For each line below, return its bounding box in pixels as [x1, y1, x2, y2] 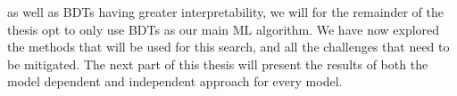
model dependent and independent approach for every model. [7, 72, 343, 91]
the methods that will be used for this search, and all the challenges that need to [7, 37, 450, 56]
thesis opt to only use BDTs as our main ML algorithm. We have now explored [7, 20, 440, 38]
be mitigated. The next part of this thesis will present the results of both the [7, 54, 428, 73]
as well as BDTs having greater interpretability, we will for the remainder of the [7, 3, 444, 20]
